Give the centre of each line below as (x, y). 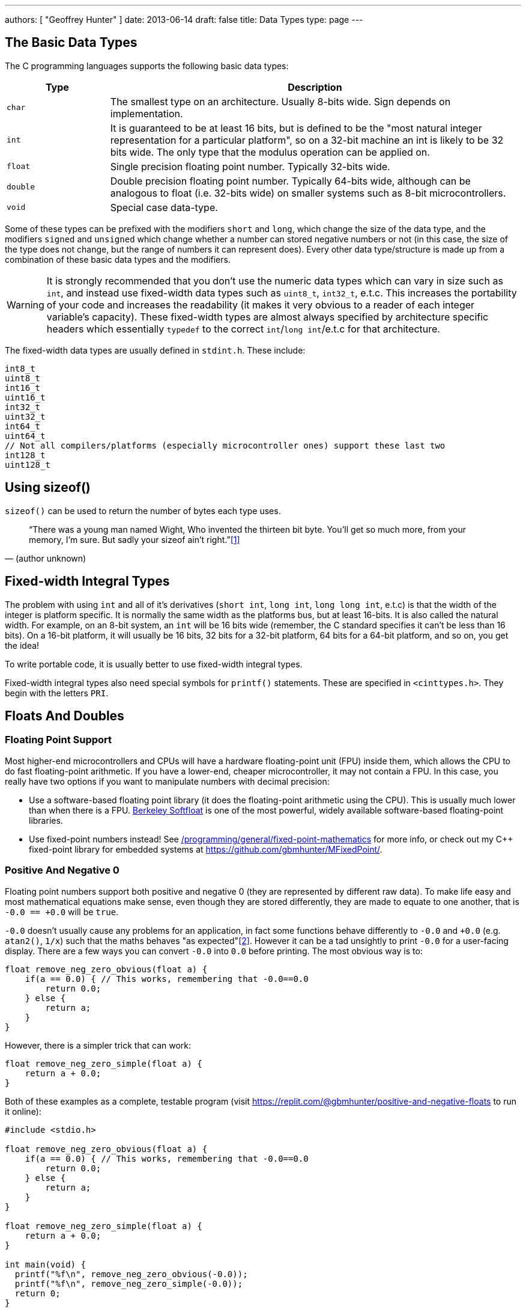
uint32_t (25, 416)
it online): (23, 1111)
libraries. (46, 820)
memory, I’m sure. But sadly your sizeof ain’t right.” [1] (135, 539)
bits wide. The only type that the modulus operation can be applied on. (270, 152)
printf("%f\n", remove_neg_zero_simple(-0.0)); (129, 1283)
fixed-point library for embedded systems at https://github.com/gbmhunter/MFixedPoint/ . (206, 849)
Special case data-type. (164, 207)
